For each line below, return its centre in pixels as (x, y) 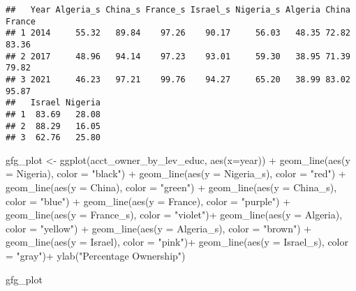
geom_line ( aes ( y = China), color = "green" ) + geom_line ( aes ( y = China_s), (171, 187)
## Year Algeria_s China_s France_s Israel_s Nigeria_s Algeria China (178, 10)
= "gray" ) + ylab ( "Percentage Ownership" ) (96, 256)
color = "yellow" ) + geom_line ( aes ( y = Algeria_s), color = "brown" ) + (159, 228)
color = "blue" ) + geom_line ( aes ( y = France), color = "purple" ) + (148, 201)
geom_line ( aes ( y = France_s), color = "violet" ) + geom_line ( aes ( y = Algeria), (174, 215)
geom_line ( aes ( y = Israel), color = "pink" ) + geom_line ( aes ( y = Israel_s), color (177, 242)
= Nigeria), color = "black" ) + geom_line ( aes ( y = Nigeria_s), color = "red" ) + (176, 173)
